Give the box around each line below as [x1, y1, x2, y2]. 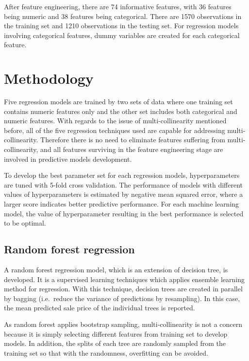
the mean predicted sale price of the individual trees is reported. [4, 303, 195, 313]
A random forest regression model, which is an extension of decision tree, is [4, 265, 228, 275]
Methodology [4, 68, 94, 88]
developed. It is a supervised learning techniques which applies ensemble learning [4, 274, 245, 284]
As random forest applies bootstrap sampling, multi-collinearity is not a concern [4, 319, 243, 329]
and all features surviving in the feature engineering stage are [40, 144, 223, 154]
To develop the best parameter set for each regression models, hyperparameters [4, 170, 240, 180]
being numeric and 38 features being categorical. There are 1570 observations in [4, 11, 242, 21]
